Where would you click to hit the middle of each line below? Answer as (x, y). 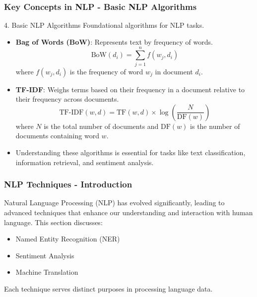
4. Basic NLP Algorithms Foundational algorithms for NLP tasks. (104, 25)
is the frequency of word (106, 71)
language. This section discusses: (53, 222)
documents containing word (57, 136)
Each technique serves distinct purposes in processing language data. (108, 288)
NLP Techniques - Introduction (68, 184)
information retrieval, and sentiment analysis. (85, 162)
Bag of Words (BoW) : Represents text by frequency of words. (114, 41)
